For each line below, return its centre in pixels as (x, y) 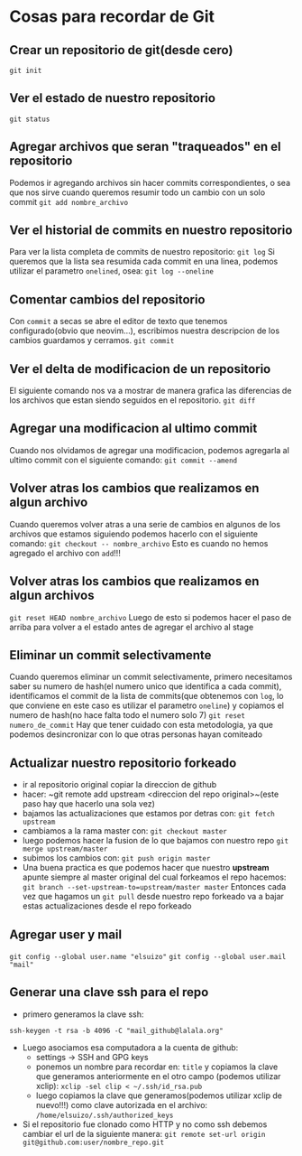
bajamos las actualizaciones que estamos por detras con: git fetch (148, 814)
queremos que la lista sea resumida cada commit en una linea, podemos (144, 261)
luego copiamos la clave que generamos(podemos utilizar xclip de (159, 1095)
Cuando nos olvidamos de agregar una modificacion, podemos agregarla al (150, 450)
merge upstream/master (65, 849)
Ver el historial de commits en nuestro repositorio (151, 231)
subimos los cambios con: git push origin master (116, 858)
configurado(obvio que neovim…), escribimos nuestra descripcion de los (145, 331)
